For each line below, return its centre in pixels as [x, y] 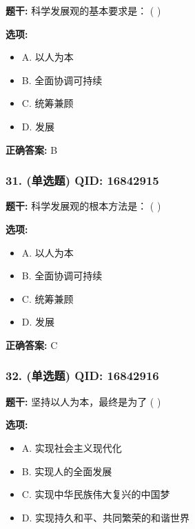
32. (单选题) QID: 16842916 [82, 376]
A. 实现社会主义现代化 [72, 447]
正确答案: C [32, 345]
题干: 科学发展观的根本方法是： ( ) [83, 206]
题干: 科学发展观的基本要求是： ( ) [83, 10]
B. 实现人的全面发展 [67, 471]
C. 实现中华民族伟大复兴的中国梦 [96, 494]
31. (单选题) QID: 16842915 [82, 180]
